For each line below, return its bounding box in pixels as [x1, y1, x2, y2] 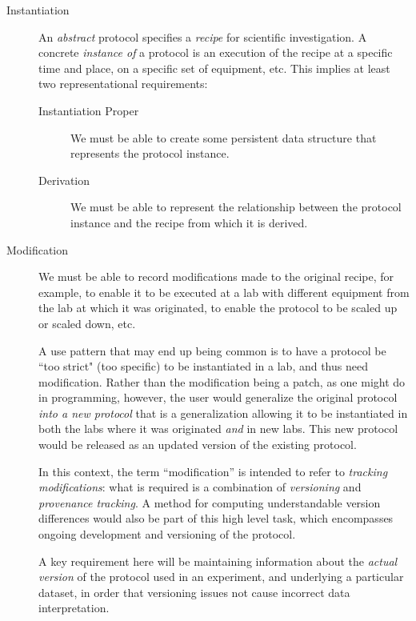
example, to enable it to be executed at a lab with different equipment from [38, 283, 410, 300]
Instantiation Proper [38, 102, 139, 118]
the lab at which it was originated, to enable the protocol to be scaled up [38, 299, 398, 316]
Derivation [38, 171, 90, 188]
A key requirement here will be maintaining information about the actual [38, 552, 398, 569]
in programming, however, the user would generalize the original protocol [38, 389, 398, 406]
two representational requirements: [38, 75, 208, 92]
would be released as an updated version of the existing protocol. [38, 436, 357, 453]
